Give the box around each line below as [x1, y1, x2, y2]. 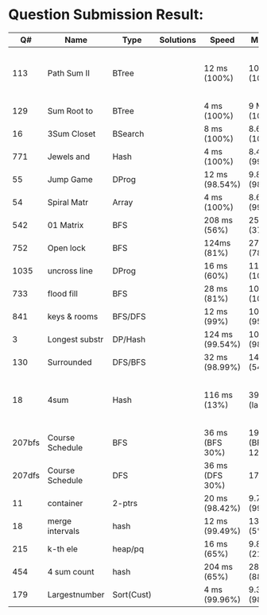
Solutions [159, 34, 196, 45]
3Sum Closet [47, 128, 96, 139]
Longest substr [47, 334, 104, 345]
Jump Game [47, 173, 93, 184]
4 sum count [47, 566, 95, 577]
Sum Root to [47, 105, 94, 116]
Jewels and [47, 151, 91, 162]
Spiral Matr [47, 196, 89, 207]
